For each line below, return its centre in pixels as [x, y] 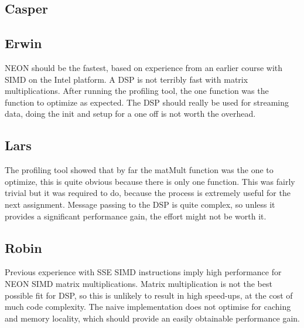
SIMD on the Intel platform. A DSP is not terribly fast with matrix [127, 79]
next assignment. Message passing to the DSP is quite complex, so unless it [140, 204]
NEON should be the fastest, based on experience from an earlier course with [144, 67]
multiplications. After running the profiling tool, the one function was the [137, 91]
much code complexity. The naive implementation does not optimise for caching [148, 307]
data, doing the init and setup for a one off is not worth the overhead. [130, 114]
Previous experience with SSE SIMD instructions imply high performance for [143, 272]
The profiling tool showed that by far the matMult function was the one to [139, 170]
